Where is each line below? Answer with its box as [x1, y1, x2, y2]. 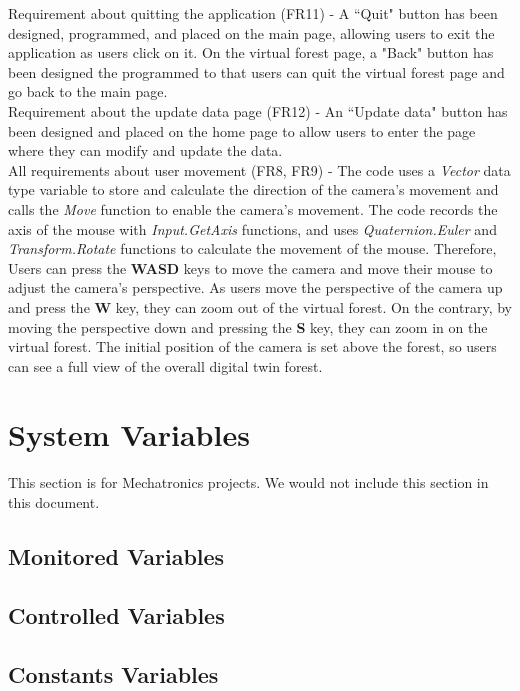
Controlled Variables [8, 599, 225, 630]
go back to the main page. [8, 81, 168, 102]
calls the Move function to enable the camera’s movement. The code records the [8, 198, 498, 219]
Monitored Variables [8, 540, 225, 571]
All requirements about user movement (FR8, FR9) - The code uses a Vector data [8, 159, 511, 180]
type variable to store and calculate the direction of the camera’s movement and [8, 179, 499, 200]
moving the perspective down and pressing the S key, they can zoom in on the [8, 316, 488, 337]
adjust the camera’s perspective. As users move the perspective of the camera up [8, 277, 503, 298]
